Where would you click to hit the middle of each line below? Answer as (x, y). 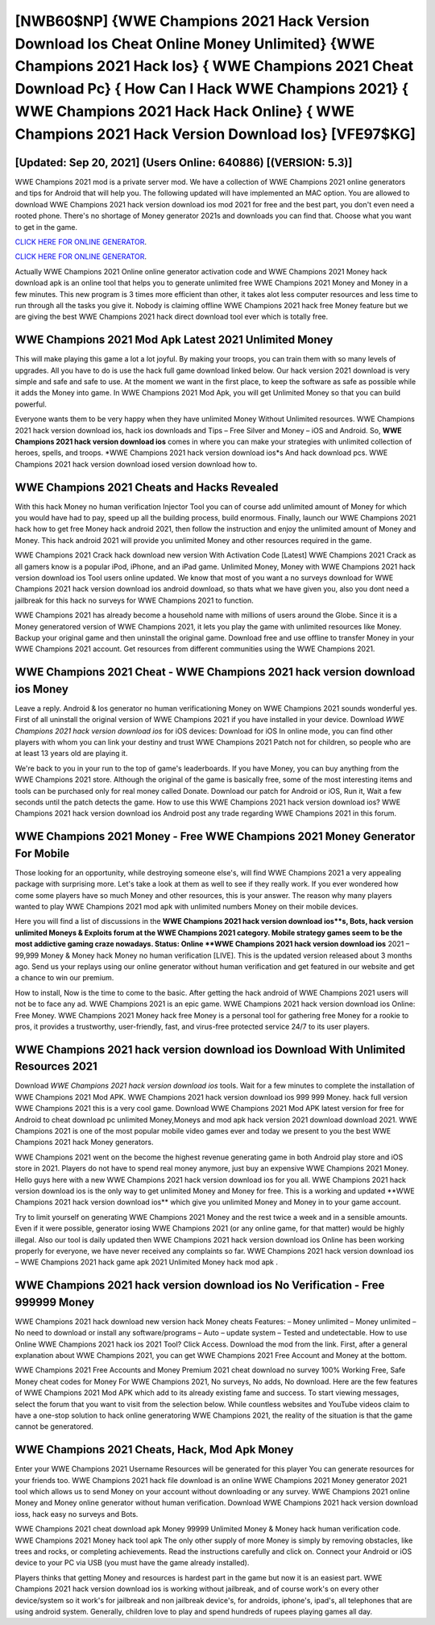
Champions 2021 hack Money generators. (84, 1143)
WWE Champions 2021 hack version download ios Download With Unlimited (210, 1049)
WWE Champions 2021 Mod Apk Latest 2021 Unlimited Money (174, 340)
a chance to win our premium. (64, 978)
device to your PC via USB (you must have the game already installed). (132, 1563)
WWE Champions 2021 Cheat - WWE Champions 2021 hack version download (215, 673)
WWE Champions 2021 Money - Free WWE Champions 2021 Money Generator (215, 836)
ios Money (41, 689)
